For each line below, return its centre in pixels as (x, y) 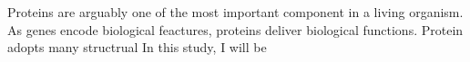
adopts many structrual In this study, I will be (137, 47)
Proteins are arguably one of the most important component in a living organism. (235, 12)
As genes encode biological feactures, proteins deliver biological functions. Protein (235, 29)
